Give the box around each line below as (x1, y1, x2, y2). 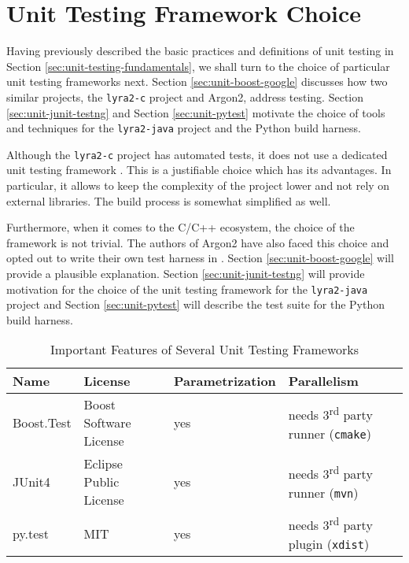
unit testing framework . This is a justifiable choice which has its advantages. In (6, 161, 392, 178)
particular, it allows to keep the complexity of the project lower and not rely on (6, 177, 390, 194)
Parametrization (173, 372, 276, 391)
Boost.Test (13, 413, 72, 432)
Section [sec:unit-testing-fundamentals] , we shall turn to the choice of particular (6, 57, 390, 74)
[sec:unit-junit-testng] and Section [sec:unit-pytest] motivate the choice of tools (6, 104, 385, 120)
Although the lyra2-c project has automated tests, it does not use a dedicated (6, 146, 388, 162)
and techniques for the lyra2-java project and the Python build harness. (6, 120, 361, 136)
